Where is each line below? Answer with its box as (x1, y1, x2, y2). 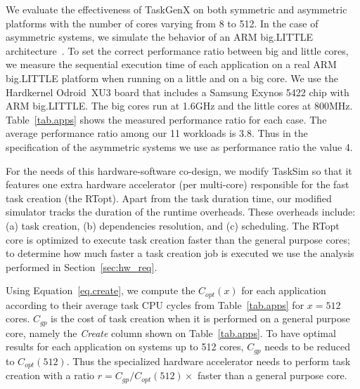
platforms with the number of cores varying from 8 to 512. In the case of (6, 15, 319, 30)
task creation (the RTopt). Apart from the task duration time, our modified (6, 190, 332, 205)
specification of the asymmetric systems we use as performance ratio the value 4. (6, 139, 353, 154)
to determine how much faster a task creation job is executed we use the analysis (6, 246, 354, 261)
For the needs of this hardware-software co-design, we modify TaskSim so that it (6, 163, 352, 178)
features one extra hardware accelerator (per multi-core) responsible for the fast (6, 177, 349, 192)
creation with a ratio (6, 368, 95, 383)
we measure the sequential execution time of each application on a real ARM (6, 57, 337, 72)
